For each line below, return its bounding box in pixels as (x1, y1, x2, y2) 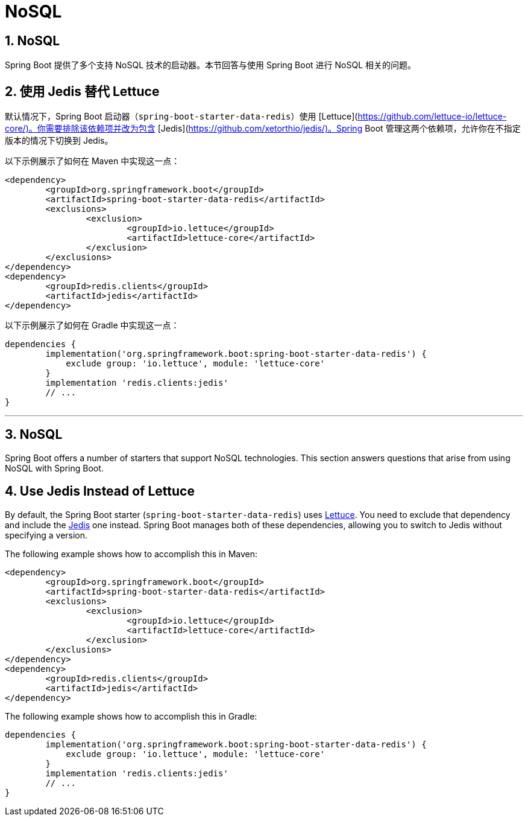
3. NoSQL (5, 427, 63, 442)
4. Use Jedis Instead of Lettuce (5, 484, 195, 499)
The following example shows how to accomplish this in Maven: (5, 548, 258, 559)
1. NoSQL (5, 33, 60, 48)
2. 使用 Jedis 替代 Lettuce (5, 83, 160, 99)
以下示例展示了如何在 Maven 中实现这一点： (5, 156, 180, 167)
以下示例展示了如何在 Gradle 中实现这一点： (5, 320, 180, 331)
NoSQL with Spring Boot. (5, 462, 104, 473)
